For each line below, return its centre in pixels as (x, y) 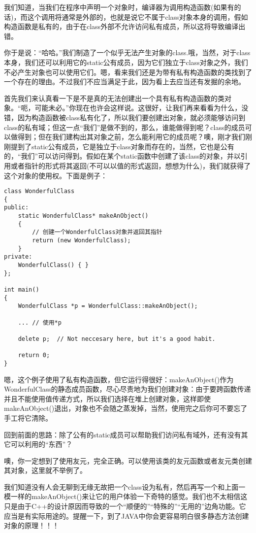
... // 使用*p (40, 322)
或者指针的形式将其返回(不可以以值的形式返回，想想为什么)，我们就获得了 (130, 165)
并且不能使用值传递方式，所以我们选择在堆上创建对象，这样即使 (107, 398)
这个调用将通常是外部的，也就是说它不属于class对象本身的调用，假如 (138, 17)
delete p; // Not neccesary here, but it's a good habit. (117, 339)
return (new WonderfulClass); (81, 241)
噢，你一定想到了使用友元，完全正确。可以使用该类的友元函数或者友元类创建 (128, 460)
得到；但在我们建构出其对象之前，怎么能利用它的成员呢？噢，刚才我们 (131, 137)
